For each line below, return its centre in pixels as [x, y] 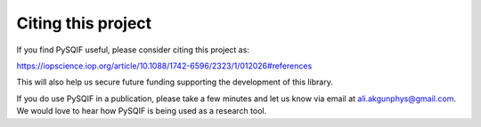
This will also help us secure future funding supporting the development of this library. [175, 82]
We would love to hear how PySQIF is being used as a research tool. [142, 111]
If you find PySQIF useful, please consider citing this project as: [133, 50]
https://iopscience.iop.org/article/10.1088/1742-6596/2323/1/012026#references [164, 66]
